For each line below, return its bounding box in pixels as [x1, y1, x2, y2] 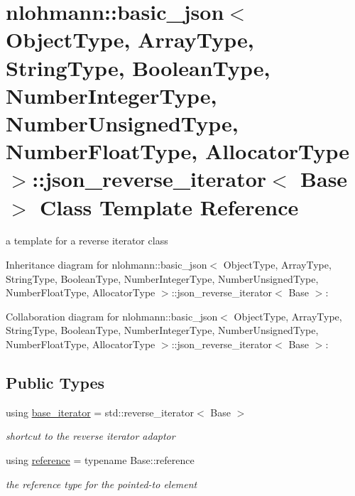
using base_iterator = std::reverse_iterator [6, 404, 195, 419]
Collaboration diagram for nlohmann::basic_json [6, 308, 218, 323]
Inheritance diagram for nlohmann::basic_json [6, 257, 207, 272]
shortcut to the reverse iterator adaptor [6, 428, 175, 443]
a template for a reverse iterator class [6, 233, 168, 248]
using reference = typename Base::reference [6, 452, 195, 467]
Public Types [6, 371, 105, 393]
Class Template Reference [40, 192, 299, 221]
